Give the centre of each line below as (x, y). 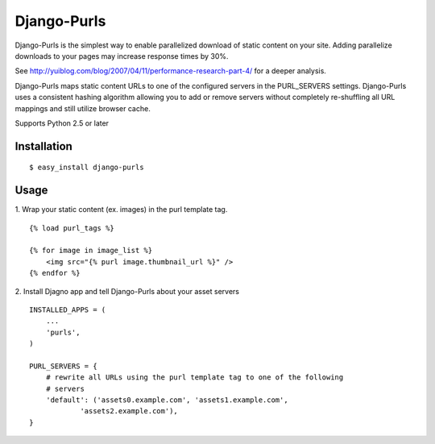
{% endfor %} (55, 273)
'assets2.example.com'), (129, 411)
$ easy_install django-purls (87, 168)
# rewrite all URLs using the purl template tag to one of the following (195, 378)
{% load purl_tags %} (72, 228)
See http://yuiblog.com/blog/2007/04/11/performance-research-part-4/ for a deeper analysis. (170, 71)
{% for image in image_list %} (91, 251)
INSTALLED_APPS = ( (68, 309)
